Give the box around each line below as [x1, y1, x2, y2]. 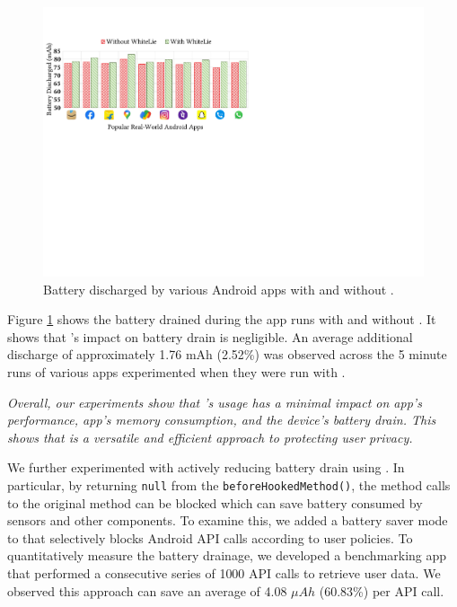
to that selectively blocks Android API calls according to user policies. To [7, 528, 413, 547]
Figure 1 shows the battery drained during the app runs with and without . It [7, 310, 436, 329]
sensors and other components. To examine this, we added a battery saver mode [7, 511, 448, 530]
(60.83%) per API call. [319, 581, 444, 600]
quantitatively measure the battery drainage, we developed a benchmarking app [7, 546, 447, 565]
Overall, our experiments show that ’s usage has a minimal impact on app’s [7, 392, 422, 411]
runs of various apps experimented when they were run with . [7, 363, 346, 382]
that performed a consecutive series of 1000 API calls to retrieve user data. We [7, 564, 441, 583]
